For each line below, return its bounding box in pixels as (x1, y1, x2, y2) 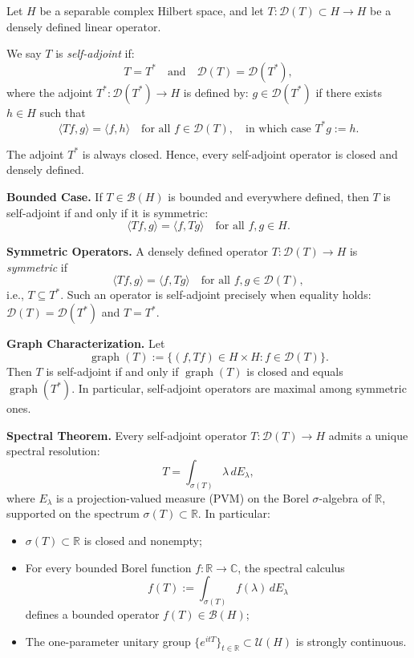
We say (6, 45, 42, 62)
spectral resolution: (6, 442, 100, 459)
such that (39, 103, 86, 120)
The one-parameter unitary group (25, 632, 191, 649)
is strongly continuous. (295, 632, 407, 649)
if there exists (315, 83, 383, 100)
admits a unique (328, 426, 408, 443)
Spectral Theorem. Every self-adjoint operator (6, 426, 247, 443)
